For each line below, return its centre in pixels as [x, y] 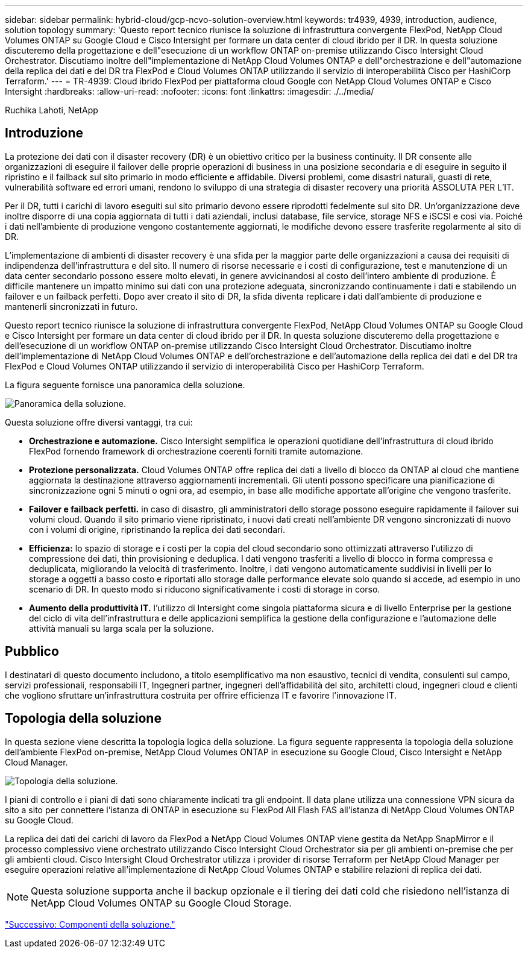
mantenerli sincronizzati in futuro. [71, 306]
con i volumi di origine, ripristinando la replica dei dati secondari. [157, 529]
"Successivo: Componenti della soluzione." [90, 924]
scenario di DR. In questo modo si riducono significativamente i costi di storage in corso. [205, 589]
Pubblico [32, 652]
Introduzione [44, 133]
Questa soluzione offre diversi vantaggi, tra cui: [99, 422]
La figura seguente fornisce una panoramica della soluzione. [125, 385]
